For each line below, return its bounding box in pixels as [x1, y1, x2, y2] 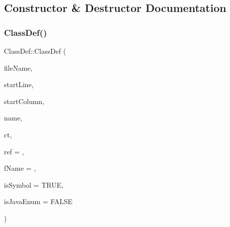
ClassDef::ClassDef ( [4, 46, 66, 56]
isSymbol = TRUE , [4, 179, 64, 190]
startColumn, [4, 96, 45, 106]
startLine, [4, 79, 34, 90]
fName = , [4, 163, 36, 173]
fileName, [4, 62, 33, 73]
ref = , [4, 146, 24, 156]
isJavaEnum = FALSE [4, 196, 73, 207]
